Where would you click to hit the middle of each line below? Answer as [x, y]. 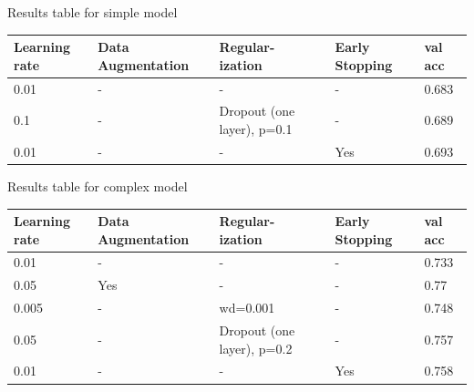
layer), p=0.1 [256, 128]
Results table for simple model [93, 12]
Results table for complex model [98, 186]
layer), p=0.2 [256, 348]
